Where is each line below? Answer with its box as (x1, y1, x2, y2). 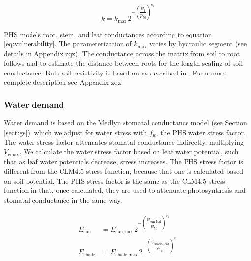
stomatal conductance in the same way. (4, 195, 122, 205)
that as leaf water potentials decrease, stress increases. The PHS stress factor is (4, 156, 243, 166)
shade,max (115, 252, 138, 257)
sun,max (115, 229, 133, 235)
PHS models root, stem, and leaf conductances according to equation (4, 29, 212, 39)
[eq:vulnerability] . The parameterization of (4, 38, 132, 49)
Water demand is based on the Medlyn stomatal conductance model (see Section (4, 117, 247, 128)
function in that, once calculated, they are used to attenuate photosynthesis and (4, 185, 246, 195)
